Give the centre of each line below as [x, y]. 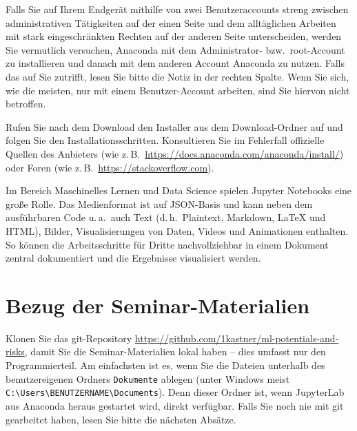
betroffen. [26, 104]
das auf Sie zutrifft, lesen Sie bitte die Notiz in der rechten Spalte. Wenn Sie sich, [177, 76]
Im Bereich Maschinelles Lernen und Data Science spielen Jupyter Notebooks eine [179, 190]
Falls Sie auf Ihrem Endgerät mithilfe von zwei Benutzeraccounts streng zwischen [177, 9]
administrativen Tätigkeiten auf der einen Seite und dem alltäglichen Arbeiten [171, 22]
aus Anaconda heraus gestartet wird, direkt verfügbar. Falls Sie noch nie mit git [175, 405]
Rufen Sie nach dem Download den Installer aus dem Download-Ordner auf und [174, 126]
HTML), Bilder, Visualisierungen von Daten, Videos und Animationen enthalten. [177, 230]
